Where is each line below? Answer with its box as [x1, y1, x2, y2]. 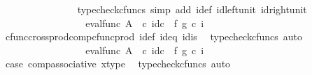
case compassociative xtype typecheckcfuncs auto [5, 56, 231, 71]
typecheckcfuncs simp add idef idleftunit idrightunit [77, 2, 307, 16]
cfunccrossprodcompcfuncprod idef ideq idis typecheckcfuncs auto [5, 29, 302, 44]
